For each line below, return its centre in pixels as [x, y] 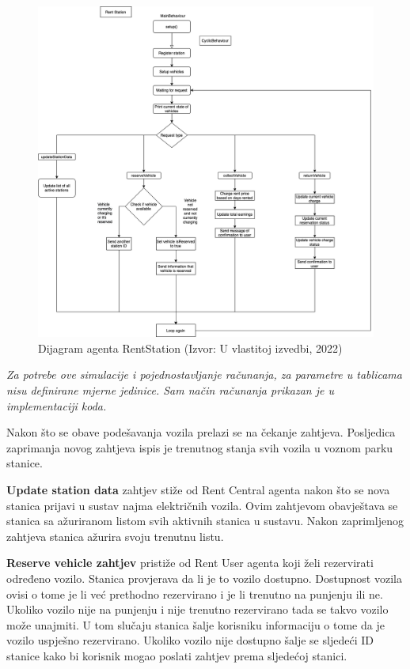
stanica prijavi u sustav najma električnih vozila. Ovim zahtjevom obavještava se [202, 505]
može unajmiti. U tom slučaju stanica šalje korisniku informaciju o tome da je [196, 624]
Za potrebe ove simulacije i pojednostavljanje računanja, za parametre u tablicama [204, 374]
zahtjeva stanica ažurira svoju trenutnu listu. [115, 536]
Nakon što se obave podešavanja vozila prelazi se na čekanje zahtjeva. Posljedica [201, 432]
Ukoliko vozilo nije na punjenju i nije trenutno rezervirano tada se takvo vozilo [197, 609]
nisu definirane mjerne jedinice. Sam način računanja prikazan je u [171, 389]
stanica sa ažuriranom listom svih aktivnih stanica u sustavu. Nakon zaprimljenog [205, 521]
